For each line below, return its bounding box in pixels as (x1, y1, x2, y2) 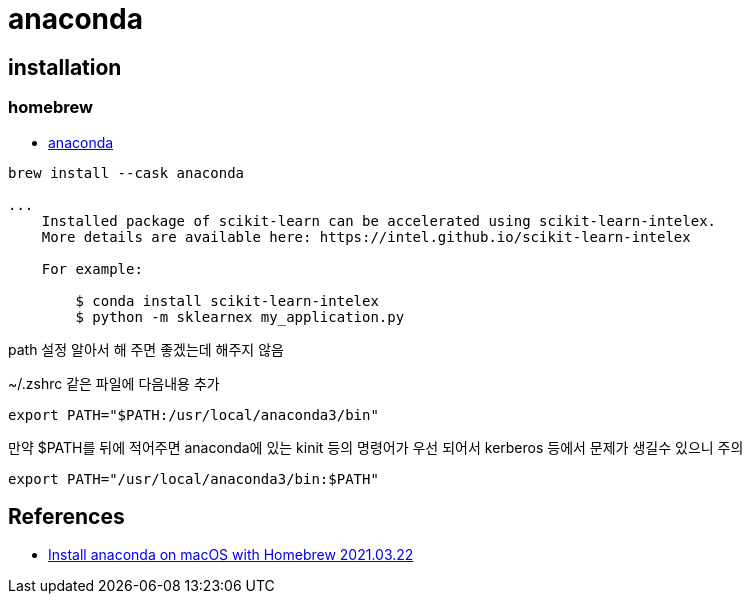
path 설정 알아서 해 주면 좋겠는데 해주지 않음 (8, 340, 284, 358)
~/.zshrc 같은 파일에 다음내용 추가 (8, 374, 220, 392)
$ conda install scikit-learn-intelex (75, 292, 379, 309)
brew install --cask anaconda (8, 164, 245, 181)
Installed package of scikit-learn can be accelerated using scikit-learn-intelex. (41, 212, 717, 229)
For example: (41, 260, 143, 277)
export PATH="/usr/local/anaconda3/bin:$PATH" (8, 470, 379, 487)
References (8, 503, 125, 529)
